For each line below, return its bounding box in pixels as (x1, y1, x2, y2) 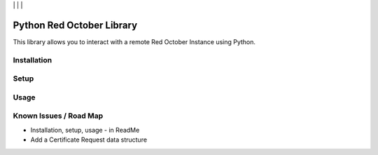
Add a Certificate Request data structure (30, 135, 147, 144)
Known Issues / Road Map (13, 111, 104, 121)
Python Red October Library (13, 19, 138, 31)
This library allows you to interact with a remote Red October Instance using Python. (13, 37, 255, 46)
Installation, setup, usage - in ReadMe (30, 126, 140, 134)
